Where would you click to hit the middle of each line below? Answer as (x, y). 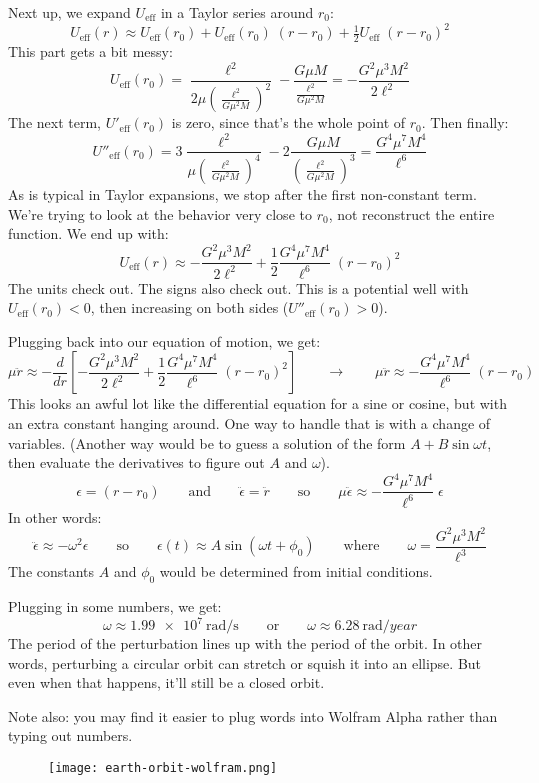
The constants (51, 571)
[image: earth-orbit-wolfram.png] (163, 768)
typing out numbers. (70, 735)
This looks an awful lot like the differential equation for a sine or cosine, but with (257, 403)
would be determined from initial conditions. (296, 571)
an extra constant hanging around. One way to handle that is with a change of (249, 422)
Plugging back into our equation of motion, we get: (164, 340)
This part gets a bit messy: (90, 50)
